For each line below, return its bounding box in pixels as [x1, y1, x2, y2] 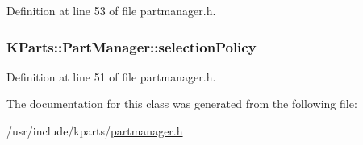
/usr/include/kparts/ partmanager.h [6, 122, 183, 139]
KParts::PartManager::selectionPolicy [6, 36, 257, 56]
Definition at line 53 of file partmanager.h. [6, 2, 216, 19]
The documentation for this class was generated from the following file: [6, 95, 357, 112]
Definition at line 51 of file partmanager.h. [6, 68, 216, 85]
